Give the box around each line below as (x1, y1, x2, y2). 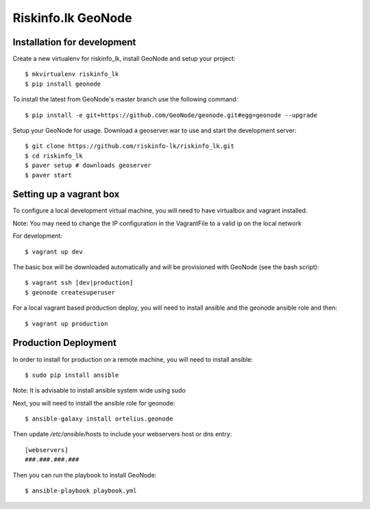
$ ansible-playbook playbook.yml (25, 487, 137, 495)
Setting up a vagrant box (12, 188, 120, 200)
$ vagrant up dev (25, 247, 83, 256)
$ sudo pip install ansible (25, 371, 119, 379)
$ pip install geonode (25, 79, 101, 88)
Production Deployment (12, 337, 116, 349)
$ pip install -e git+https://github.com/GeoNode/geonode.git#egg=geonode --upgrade (25, 111, 318, 119)
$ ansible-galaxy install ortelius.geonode (25, 415, 173, 423)
